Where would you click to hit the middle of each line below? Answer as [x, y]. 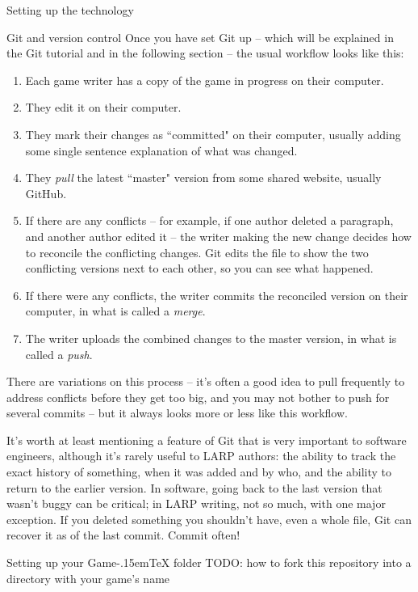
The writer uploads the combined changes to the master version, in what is [211, 338]
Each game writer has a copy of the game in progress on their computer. [205, 80]
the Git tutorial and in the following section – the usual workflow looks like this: [205, 53]
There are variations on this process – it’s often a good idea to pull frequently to [206, 381]
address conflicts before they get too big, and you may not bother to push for [198, 397]
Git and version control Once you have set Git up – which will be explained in [200, 37]
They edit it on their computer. [103, 107]
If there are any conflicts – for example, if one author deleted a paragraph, [209, 220]
